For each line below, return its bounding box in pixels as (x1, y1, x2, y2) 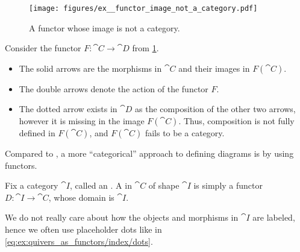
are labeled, (252, 211, 295, 224)
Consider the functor (5, 42, 81, 54)
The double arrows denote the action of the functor (19, 82, 208, 95)
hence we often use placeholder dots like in (5, 223, 162, 235)
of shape (148, 179, 180, 192)
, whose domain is (48, 191, 114, 203)
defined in (19, 127, 55, 139)
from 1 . (132, 42, 159, 54)
